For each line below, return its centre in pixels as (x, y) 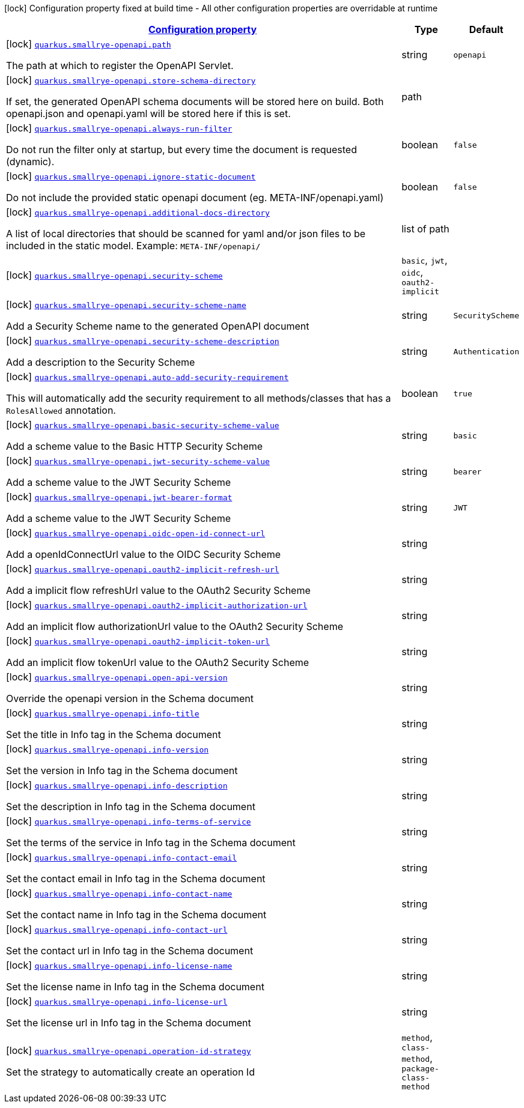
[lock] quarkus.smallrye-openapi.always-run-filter (119, 128)
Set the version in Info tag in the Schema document (122, 770)
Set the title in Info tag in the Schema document (114, 734)
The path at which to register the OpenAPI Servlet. (120, 65)
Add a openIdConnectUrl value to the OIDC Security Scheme (144, 554)
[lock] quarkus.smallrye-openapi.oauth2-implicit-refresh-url (143, 569)
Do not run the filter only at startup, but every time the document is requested (181, 150)
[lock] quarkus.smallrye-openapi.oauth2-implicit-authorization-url (157, 605)
